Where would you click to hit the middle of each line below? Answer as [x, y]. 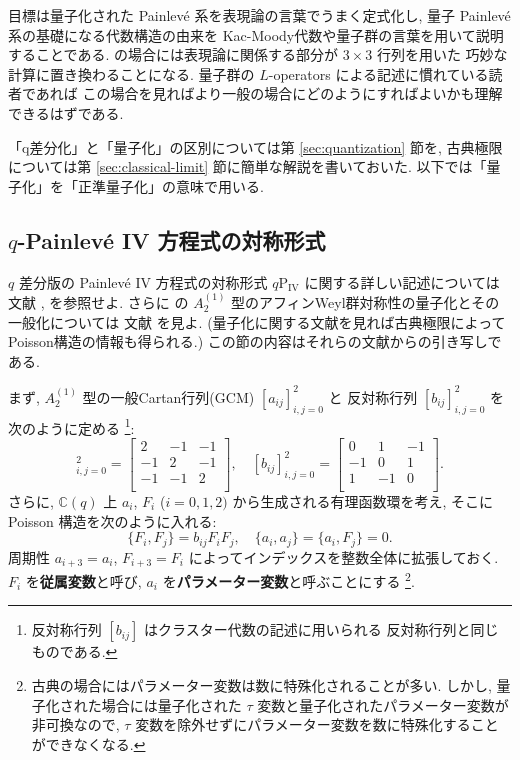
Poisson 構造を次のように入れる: [112, 520]
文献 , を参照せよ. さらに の [98, 301]
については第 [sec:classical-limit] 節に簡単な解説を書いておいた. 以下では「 [247, 166]
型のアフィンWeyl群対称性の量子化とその [365, 301]
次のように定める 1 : [71, 426]
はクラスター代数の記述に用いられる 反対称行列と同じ [321, 629]
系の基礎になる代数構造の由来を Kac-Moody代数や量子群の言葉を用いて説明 [256, 34]
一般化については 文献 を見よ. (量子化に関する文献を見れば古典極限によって [257, 321]
